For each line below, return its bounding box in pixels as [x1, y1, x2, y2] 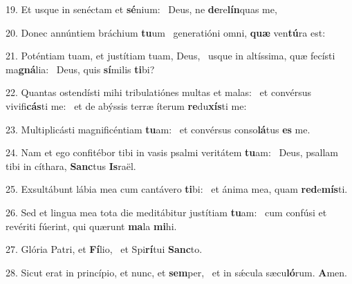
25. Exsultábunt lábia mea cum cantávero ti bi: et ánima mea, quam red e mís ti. [6, 182, 348, 196]
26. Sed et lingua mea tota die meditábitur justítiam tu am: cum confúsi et [6, 205, 327, 219]
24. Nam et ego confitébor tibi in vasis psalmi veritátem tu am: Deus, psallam [6, 145, 338, 160]
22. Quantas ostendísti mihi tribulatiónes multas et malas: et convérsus [6, 85, 312, 100]
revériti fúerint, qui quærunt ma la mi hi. [6, 218, 177, 233]
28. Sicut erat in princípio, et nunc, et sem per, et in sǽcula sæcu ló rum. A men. [6, 265, 347, 279]
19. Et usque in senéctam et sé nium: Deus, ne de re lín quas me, [6, 2, 277, 16]
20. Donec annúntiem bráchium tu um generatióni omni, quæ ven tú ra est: [6, 25, 326, 39]
